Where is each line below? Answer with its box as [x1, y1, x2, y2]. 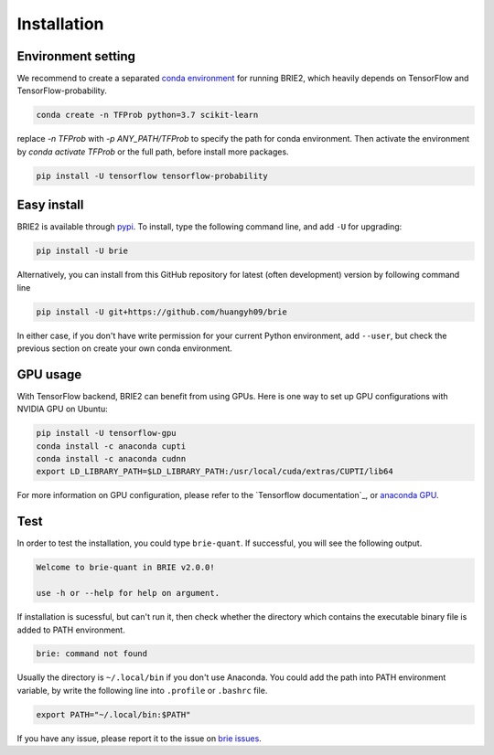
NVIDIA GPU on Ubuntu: [16, 403, 109, 415]
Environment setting [16, 48, 136, 64]
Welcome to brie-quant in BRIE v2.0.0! [36, 562, 215, 573]
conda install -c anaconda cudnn [36, 453, 187, 464]
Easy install [16, 197, 84, 213]
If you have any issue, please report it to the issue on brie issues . [16, 732, 263, 744]
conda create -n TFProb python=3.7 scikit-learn [36, 110, 259, 121]
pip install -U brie [36, 246, 128, 256]
